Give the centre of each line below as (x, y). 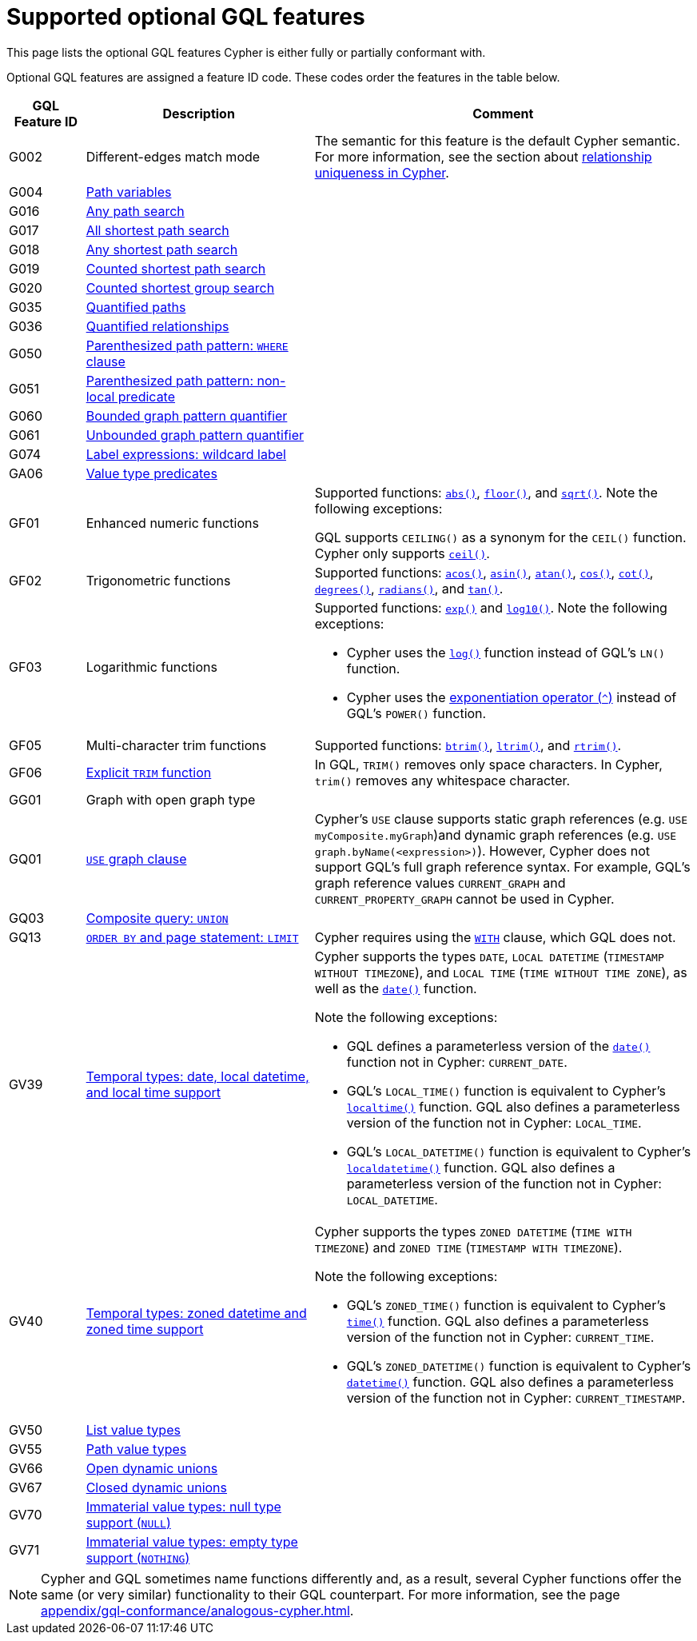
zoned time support (145, 1329)
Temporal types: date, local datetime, (197, 1076)
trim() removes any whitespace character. (442, 780)
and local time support (153, 1092)
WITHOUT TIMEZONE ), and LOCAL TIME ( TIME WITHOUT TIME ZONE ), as (501, 972)
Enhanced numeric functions (172, 523)
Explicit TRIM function (149, 772)
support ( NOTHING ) (138, 1557)
